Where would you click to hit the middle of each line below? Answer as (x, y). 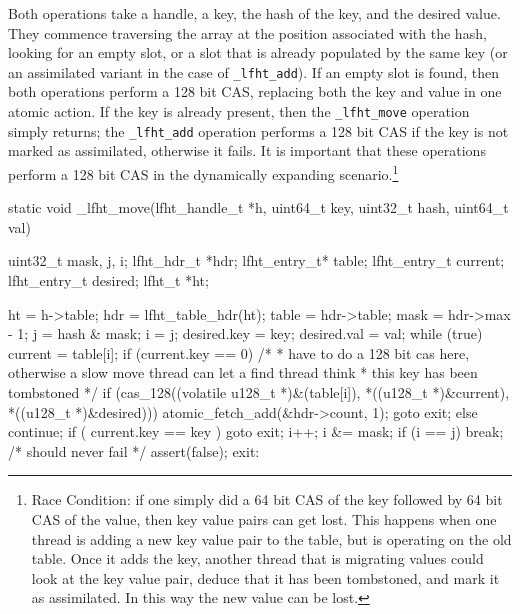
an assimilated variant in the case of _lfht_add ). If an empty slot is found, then (254, 71)
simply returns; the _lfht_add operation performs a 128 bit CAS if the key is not (258, 130)
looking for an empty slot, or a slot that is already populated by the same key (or (258, 52)
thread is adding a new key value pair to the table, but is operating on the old (271, 538)
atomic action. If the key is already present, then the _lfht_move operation (239, 111)
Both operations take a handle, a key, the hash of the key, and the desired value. (254, 13)
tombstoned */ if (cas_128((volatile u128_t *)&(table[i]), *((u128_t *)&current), (259, 391)
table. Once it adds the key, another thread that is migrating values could (257, 558)
